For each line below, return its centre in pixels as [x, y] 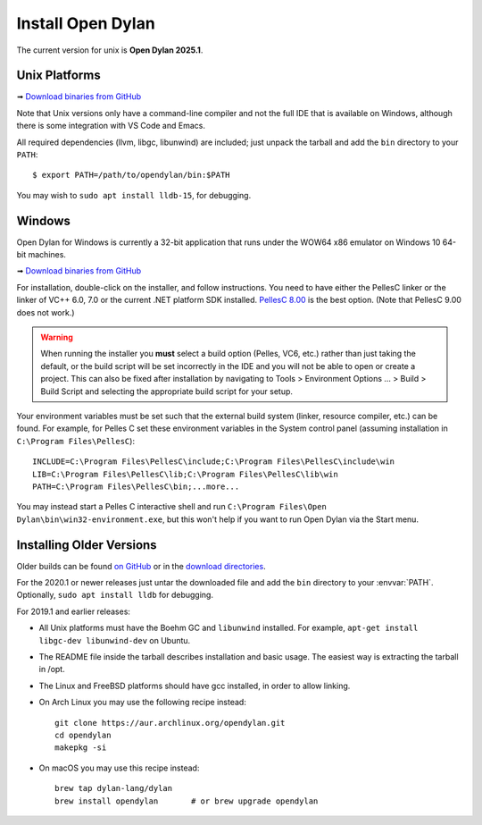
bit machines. [42, 255]
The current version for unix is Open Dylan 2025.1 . [110, 50]
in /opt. [52, 669]
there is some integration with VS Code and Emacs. [111, 126]
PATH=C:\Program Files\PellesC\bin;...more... [136, 486]
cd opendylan [83, 735]
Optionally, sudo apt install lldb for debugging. [115, 595]
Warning [57, 337]
